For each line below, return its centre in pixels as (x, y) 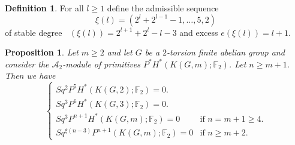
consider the (27, 64)
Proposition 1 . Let (42, 52)
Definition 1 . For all (44, 8)
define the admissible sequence (163, 8)
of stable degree (34, 32)
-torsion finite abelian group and (226, 52)
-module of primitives (101, 64)
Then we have (30, 75)
